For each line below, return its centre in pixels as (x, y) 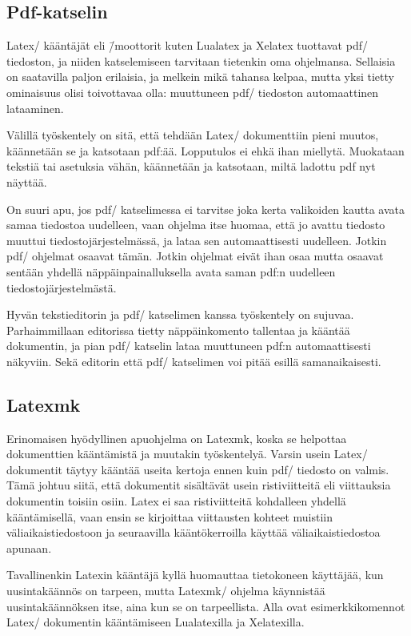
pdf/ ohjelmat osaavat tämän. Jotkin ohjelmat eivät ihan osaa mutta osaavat (195, 256)
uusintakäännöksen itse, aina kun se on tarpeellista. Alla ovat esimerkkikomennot (206, 606)
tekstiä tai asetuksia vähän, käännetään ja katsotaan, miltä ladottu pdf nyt (191, 166)
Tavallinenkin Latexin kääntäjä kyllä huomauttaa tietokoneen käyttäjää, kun (195, 575)
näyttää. (27, 181)
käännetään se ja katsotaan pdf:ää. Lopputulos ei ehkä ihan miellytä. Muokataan (205, 150)
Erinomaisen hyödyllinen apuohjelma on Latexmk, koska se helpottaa (177, 438)
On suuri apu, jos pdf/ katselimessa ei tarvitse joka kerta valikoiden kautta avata (205, 209)
